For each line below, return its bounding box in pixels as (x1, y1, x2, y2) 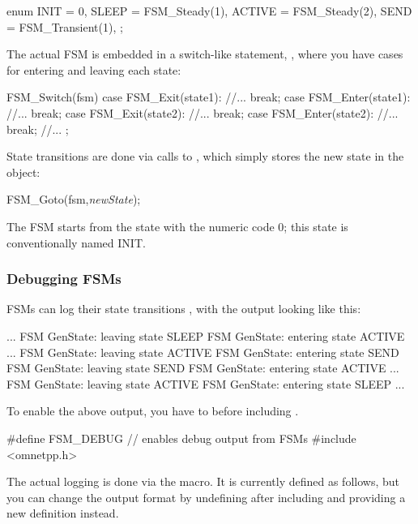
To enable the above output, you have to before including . (6, 402, 299, 419)
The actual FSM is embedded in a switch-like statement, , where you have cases (6, 45, 403, 62)
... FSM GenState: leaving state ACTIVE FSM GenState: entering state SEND (6, 343, 399, 360)
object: (6, 163, 41, 180)
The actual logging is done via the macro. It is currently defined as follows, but (6, 473, 399, 490)
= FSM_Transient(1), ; (6, 18, 123, 35)
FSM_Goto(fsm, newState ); (6, 191, 141, 208)
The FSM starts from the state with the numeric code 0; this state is (6, 217, 348, 234)
